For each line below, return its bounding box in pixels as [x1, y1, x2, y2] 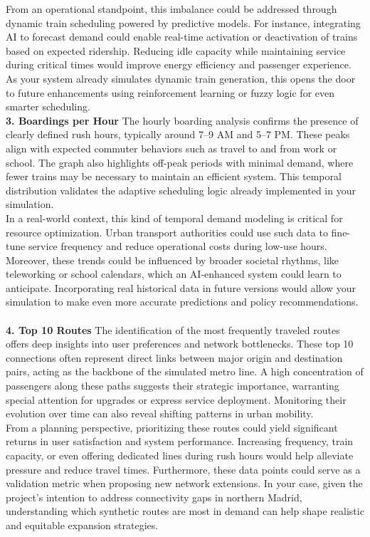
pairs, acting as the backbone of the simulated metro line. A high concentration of [6, 364, 364, 379]
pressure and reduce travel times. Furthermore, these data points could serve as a [6, 462, 361, 476]
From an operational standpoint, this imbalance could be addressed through [6, 1, 337, 16]
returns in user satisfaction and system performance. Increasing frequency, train [6, 434, 354, 449]
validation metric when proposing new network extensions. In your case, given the [6, 476, 363, 491]
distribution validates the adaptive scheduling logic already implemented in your [6, 182, 356, 197]
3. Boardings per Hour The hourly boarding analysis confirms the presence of [6, 113, 359, 127]
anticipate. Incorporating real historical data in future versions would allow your [6, 280, 356, 295]
